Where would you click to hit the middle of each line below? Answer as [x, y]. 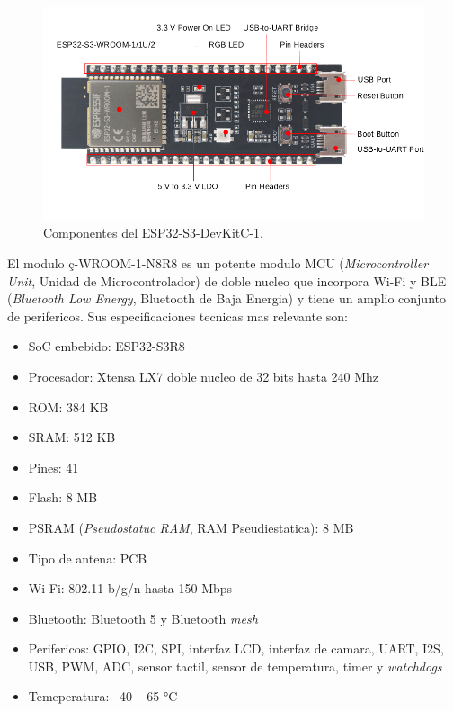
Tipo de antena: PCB [88, 558]
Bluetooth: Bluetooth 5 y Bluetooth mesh [143, 618]
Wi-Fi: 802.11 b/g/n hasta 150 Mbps [130, 588]
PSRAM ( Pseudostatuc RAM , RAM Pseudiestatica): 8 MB [191, 527]
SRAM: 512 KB [72, 437]
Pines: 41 [53, 467]
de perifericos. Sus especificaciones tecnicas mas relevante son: [178, 315]
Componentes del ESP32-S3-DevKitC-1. [153, 233]
